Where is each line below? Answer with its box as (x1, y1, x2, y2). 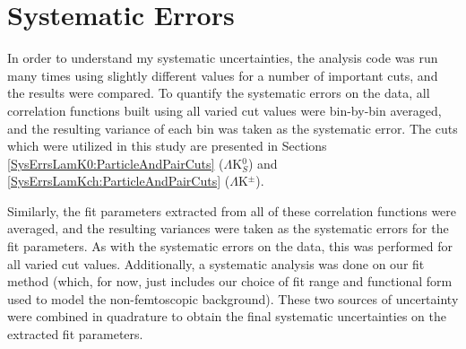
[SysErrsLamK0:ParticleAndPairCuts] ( (7, 153, 224, 172)
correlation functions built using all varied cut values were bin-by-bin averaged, (7, 100, 442, 119)
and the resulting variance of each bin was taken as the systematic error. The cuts (7, 118, 458, 137)
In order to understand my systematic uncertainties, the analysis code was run (7, 48, 438, 67)
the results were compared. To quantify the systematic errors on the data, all (7, 83, 430, 102)
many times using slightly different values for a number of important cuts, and (7, 65, 438, 84)
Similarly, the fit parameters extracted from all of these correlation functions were (7, 201, 457, 220)
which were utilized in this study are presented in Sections (7, 136, 327, 155)
